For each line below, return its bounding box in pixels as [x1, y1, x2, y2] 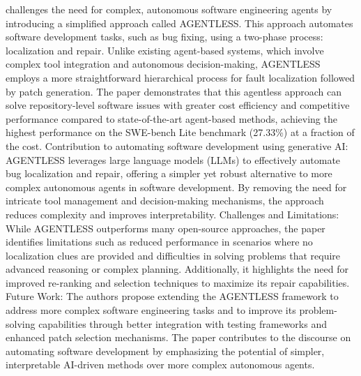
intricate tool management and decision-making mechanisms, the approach [6, 193, 324, 208]
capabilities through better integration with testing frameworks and [38, 316, 327, 331]
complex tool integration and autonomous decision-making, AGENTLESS [6, 57, 321, 71]
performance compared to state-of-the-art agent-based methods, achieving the [6, 111, 337, 126]
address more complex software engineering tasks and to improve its [6, 303, 296, 317]
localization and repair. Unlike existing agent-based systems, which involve [6, 43, 324, 57]
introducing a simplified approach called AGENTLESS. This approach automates [6, 15, 353, 30]
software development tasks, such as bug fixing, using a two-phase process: [6, 29, 323, 44]
